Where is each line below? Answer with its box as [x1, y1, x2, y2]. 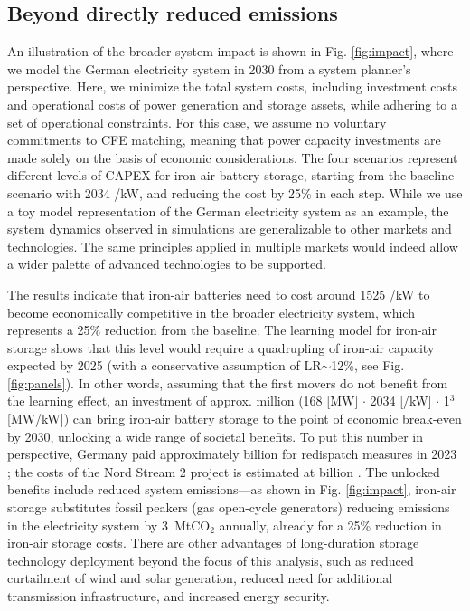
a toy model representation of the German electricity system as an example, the [7, 201, 449, 220]
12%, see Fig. [331, 356, 405, 375]
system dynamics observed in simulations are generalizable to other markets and [7, 219, 452, 238]
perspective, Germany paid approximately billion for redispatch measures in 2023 [7, 444, 457, 463]
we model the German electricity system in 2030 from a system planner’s [7, 59, 411, 78]
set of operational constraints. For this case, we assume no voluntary [7, 112, 387, 131]
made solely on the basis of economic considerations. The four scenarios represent [7, 148, 458, 167]
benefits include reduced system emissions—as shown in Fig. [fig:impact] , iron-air [7, 480, 456, 499]
